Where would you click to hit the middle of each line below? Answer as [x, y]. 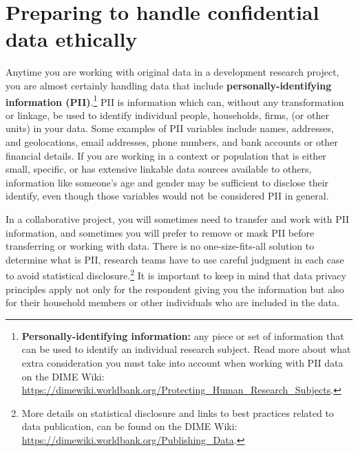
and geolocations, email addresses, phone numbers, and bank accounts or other [172, 141]
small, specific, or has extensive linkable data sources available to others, [159, 169]
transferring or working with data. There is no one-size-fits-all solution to [160, 246]
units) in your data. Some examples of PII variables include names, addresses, [170, 128]
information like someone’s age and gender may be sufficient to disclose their [167, 182]
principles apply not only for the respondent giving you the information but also [175, 289]
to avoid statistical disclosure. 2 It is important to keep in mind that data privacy [176, 274]
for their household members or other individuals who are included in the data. [173, 302]
